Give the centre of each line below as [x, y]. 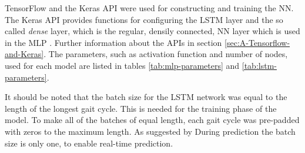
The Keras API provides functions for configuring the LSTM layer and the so [144, 19]
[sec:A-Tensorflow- [257, 42]
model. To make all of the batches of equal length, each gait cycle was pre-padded [152, 120]
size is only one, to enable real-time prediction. [89, 143]
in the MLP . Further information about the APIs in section [113, 42]
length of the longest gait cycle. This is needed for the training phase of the [141, 108]
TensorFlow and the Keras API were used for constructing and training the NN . [149, 8]
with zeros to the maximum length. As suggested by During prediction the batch [150, 131]
